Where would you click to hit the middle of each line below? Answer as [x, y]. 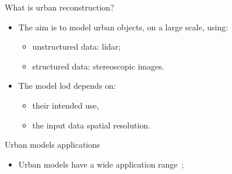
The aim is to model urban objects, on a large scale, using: [123, 27]
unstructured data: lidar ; [76, 46]
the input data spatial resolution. [92, 125]
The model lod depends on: [67, 86]
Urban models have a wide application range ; [101, 164]
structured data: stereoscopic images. [98, 66]
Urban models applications [52, 145]
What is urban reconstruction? [59, 7]
